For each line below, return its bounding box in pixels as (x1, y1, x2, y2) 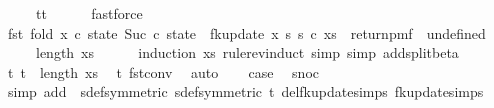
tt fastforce (35, 3, 143, 23)
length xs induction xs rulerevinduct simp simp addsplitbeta (35, 42, 459, 63)
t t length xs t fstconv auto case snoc (7, 61, 320, 82)
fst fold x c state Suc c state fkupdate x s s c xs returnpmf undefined (7, 22, 486, 43)
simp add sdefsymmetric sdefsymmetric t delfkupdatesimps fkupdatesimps (7, 81, 484, 102)
